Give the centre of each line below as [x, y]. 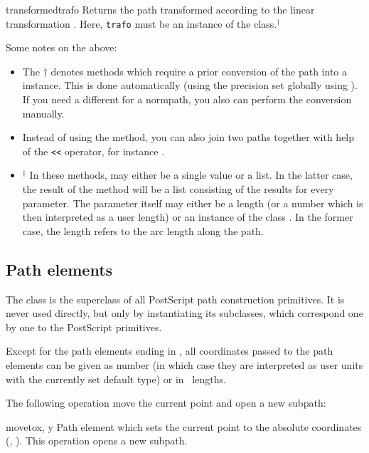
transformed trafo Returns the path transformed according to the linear [160, 9]
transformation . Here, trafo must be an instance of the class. [141, 23]
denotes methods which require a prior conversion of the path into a [199, 71]
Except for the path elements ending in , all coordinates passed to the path [170, 351]
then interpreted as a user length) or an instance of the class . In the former [188, 217]
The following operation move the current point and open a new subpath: [166, 403]
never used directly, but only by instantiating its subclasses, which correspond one [184, 313]
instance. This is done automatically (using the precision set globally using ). [190, 85]
